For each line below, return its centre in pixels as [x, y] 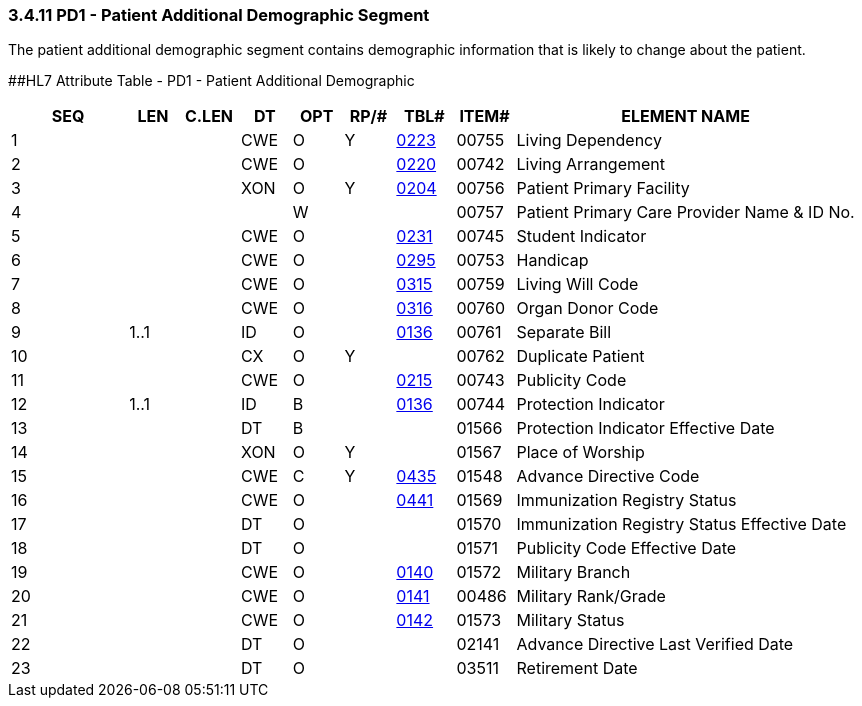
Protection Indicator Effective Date [645, 428]
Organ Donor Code [587, 308]
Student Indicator [581, 236]
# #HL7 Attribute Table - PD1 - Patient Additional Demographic [211, 81]
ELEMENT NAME [685, 116]
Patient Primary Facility [603, 188]
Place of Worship [580, 452]
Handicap [552, 260]
